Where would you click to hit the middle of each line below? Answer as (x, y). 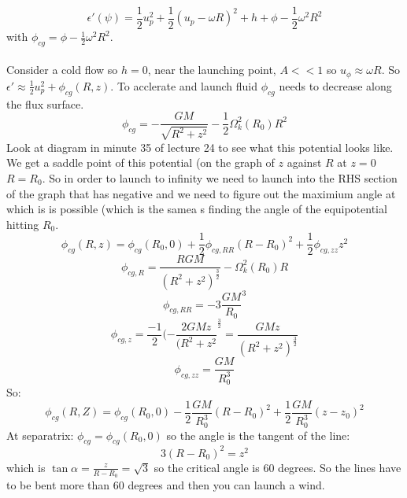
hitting (23, 224)
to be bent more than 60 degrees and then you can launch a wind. (166, 485)
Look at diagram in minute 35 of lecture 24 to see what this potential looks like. (200, 147)
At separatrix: (40, 435)
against (304, 162)
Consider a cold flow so (62, 70)
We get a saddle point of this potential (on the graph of (141, 162)
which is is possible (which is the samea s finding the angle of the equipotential (197, 209)
